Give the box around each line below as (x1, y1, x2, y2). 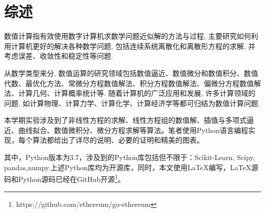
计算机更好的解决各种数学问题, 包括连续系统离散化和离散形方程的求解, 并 (11, 40, 256, 51)
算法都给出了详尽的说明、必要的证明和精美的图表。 (32, 135, 204, 145)
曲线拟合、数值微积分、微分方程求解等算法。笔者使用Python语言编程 (18, 124, 248, 135)
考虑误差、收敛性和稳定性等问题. (4, 50, 113, 61)
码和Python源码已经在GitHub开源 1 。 (4, 172, 125, 184)
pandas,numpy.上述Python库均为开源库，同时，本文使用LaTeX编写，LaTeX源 (4, 162, 258, 172)
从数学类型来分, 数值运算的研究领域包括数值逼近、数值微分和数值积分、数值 (4, 67, 258, 78)
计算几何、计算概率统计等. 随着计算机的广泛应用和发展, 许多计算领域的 (18, 88, 256, 98)
